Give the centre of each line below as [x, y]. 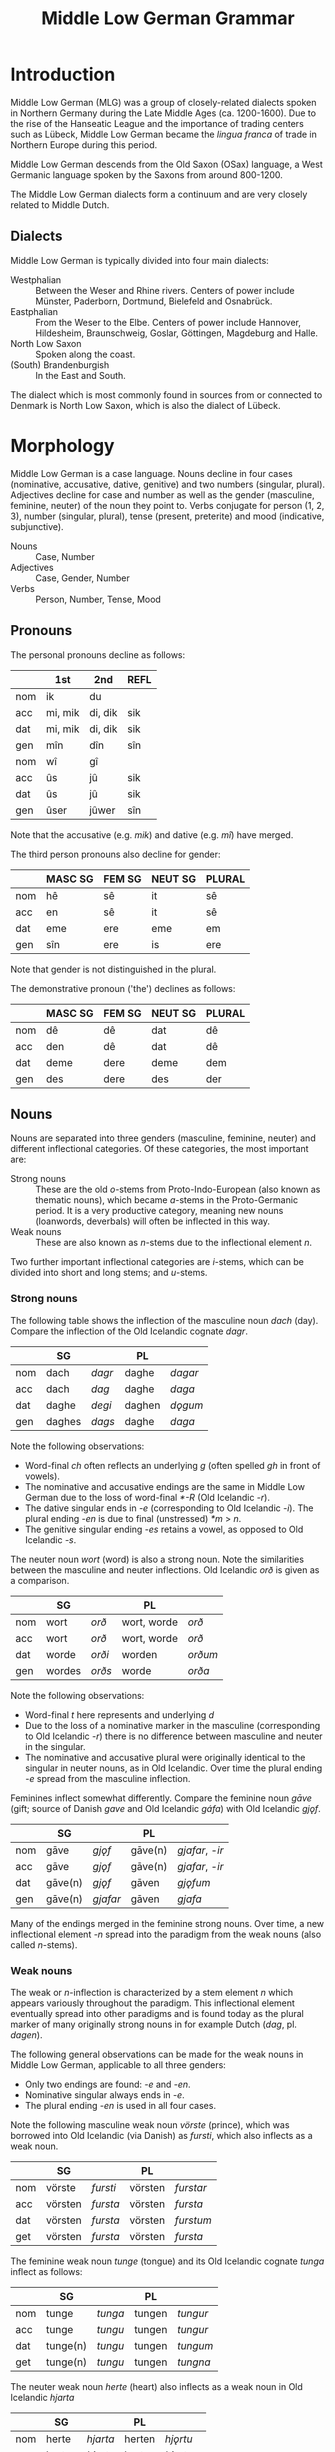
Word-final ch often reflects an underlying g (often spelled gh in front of [172, 1465]
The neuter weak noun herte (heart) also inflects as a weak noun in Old [156, 2386]
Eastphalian [34, 311]
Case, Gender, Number [82, 578]
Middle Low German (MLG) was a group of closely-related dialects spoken [163, 102]
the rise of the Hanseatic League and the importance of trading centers [157, 123]
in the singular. [55, 1746]
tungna [194, 2362]
